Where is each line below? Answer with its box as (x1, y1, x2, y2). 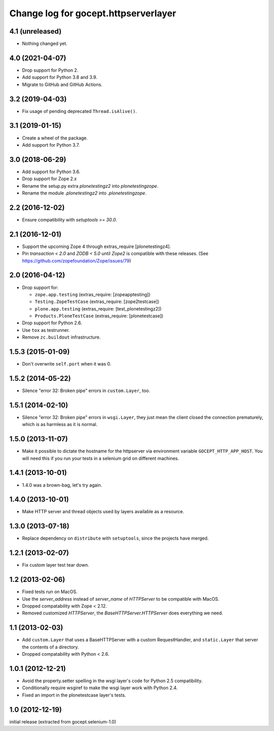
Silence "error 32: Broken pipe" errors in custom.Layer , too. (22, 387, 151, 394)
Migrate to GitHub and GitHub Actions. (22, 81, 102, 88)
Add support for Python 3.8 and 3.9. (22, 74, 97, 80)
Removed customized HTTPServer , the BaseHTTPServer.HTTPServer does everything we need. (22, 610, 223, 616)
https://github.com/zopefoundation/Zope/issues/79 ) (22, 258, 131, 264)
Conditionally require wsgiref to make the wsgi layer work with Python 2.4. (22, 685, 178, 691)
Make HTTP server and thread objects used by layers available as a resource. (22, 509, 185, 515)
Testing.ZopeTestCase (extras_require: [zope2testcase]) (35, 298, 160, 305)
